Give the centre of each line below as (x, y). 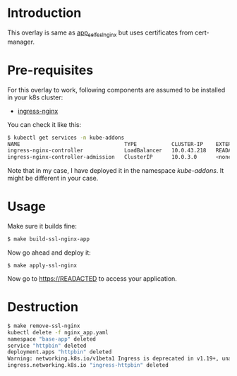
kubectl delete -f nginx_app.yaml (58, 332)
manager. (21, 42)
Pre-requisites (50, 70)
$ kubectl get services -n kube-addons (66, 138)
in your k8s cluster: (35, 97)
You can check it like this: (44, 124)
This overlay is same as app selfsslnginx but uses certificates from (101, 33)
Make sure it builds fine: (42, 226)
